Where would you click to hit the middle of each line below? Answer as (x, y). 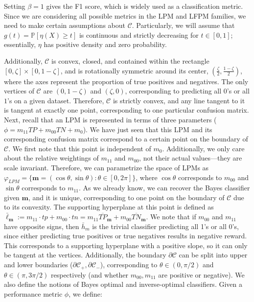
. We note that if (171, 217)
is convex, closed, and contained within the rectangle (130, 60)
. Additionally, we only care (203, 148)
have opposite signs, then (42, 226)
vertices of (19, 91)
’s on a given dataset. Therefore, (56, 100)
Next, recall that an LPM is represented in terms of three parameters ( (110, 119)
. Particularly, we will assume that (183, 25)
